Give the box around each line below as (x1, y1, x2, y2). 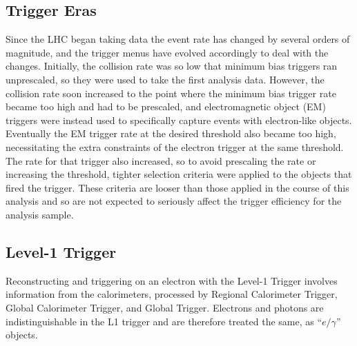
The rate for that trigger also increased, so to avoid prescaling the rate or (6, 153, 316, 167)
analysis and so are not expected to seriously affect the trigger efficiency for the (6, 194, 342, 208)
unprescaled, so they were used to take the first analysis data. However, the (6, 72, 325, 86)
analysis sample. (6, 207, 74, 221)
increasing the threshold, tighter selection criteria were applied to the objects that (6, 167, 352, 181)
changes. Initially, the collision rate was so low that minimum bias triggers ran (6, 59, 338, 73)
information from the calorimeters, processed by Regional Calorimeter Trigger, (6, 287, 338, 301)
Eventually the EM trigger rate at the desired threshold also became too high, (6, 126, 336, 141)
